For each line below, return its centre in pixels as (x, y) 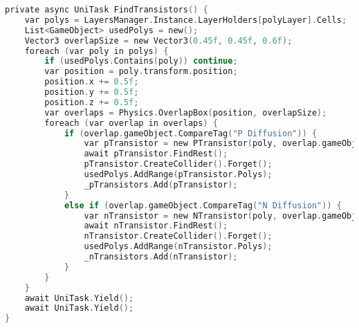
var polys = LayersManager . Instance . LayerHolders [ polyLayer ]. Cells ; (186, 20)
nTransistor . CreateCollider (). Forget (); (178, 236)
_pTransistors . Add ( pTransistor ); (161, 184)
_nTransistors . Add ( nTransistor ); (161, 257)
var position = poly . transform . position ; (141, 72)
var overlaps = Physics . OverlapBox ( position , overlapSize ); (186, 112)
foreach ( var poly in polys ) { (96, 51)
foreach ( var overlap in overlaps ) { (131, 123)
